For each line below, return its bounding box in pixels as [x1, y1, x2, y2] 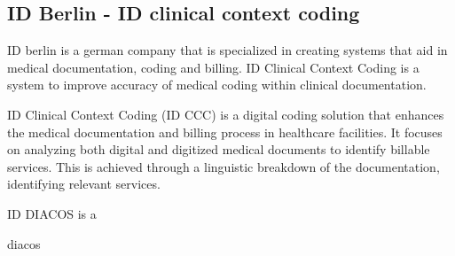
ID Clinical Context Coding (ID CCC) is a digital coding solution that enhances [7, 105, 444, 123]
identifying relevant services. [7, 175, 161, 193]
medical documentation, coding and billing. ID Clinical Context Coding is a [7, 58, 420, 76]
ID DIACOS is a [7, 204, 97, 222]
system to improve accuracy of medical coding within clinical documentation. [7, 75, 427, 94]
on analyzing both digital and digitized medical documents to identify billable [7, 140, 430, 159]
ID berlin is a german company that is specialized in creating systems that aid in [7, 41, 448, 59]
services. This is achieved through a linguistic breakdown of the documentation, [7, 157, 440, 175]
